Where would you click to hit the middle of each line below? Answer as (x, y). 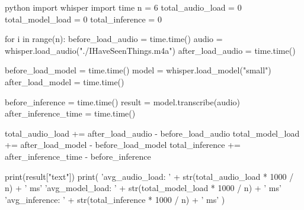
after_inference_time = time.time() (70, 113)
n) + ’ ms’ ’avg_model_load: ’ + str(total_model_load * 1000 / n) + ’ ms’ (143, 188)
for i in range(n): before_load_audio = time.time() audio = (114, 39)
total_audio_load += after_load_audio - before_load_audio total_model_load (152, 133)
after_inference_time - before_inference (78, 156)
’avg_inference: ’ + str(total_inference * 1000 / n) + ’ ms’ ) (115, 199)
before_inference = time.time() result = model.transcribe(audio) (123, 101)
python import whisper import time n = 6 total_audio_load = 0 (123, 7)
